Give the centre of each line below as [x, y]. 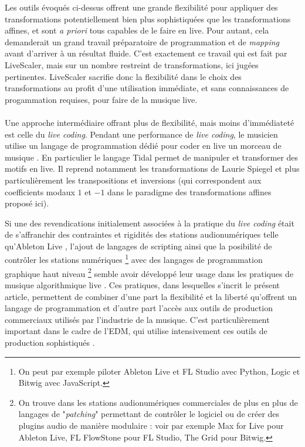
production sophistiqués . [50, 342]
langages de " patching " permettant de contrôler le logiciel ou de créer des [149, 414]
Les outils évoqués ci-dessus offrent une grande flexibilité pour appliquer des [141, 7]
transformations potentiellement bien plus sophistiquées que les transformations [148, 19]
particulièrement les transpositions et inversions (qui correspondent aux [133, 180]
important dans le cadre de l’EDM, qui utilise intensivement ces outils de [136, 331]
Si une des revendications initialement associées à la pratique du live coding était [150, 223]
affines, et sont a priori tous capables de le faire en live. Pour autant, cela [137, 30]
